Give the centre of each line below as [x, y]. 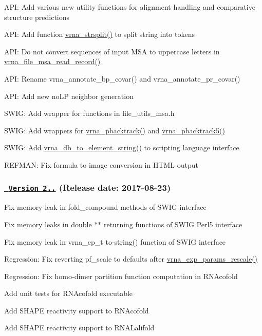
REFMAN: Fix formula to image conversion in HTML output [101, 164]
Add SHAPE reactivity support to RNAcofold [77, 310]
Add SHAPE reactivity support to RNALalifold [79, 328]
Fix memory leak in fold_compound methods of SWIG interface [105, 207]
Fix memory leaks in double [48, 224]
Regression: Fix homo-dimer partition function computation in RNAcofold [121, 276]
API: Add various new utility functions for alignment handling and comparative [130, 7]
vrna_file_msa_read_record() [52, 61]
